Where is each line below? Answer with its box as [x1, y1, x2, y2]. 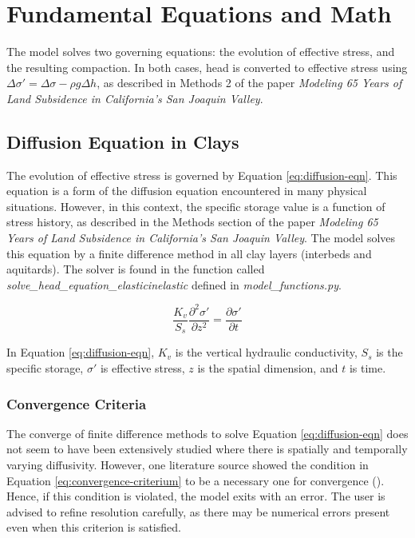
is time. [349, 360, 386, 377]
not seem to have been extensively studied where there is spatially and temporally [6, 440, 408, 457]
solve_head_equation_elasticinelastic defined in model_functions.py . [6, 276, 342, 293]
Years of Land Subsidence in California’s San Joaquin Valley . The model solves [6, 229, 396, 246]
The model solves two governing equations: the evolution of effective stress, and [6, 43, 395, 60]
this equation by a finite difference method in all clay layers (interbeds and [6, 245, 372, 261]
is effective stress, [100, 360, 185, 377]
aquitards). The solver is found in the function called [6, 261, 265, 277]
